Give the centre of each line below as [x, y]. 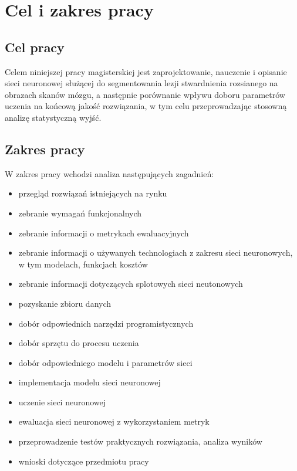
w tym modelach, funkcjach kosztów [83, 264]
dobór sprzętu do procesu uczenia [79, 343]
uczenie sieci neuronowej [62, 401]
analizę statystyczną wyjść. [53, 117]
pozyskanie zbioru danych [65, 303]
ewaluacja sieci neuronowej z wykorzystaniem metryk [114, 421]
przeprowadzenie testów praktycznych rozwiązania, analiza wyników [140, 441]
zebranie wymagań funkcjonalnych [80, 213]
